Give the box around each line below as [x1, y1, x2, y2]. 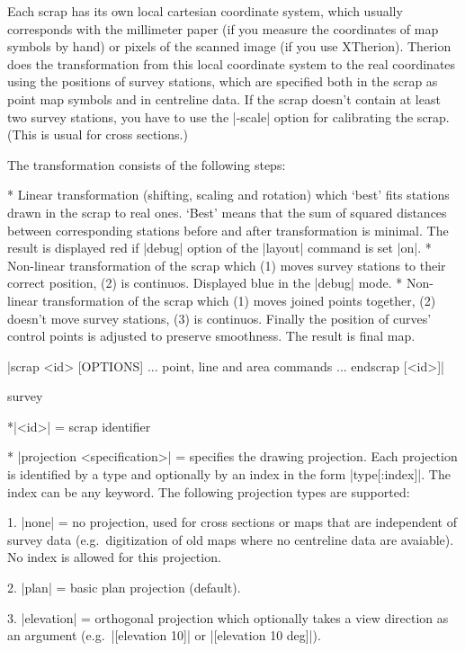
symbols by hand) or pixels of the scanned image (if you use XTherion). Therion [7, 37, 452, 56]
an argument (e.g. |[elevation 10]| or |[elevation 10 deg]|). [7, 626, 321, 645]
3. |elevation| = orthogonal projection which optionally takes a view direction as [7, 608, 449, 627]
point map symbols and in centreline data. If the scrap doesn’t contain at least [7, 89, 441, 108]
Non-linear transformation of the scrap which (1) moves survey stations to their [7, 255, 446, 274]
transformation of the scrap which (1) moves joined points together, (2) [41, 290, 436, 309]
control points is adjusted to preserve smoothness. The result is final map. [7, 326, 416, 345]
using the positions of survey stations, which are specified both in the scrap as [7, 72, 438, 91]
